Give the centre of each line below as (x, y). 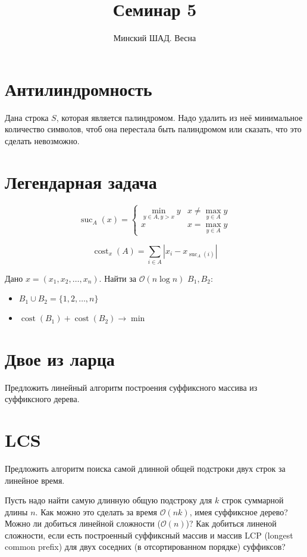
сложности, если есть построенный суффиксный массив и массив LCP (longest (149, 535)
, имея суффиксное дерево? (239, 511)
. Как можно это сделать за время (96, 511)
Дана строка (27, 117)
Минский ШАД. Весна (155, 38)
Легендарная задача (81, 181)
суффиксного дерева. (42, 399)
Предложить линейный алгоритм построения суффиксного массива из (131, 387)
